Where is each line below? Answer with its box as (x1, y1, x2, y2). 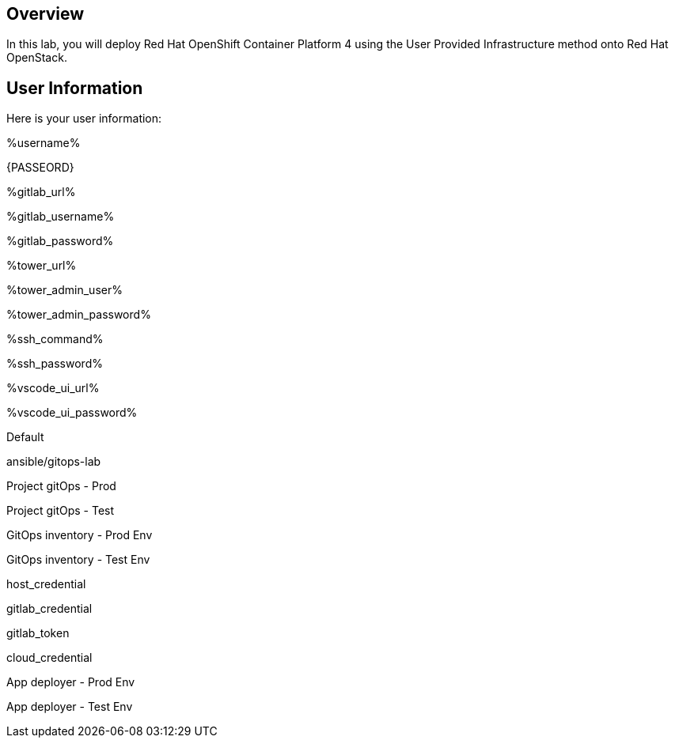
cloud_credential (6, 651, 93, 665)
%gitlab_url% (6, 185, 76, 199)
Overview (6, 4, 85, 24)
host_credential (6, 577, 86, 591)
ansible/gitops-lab (6, 455, 101, 469)
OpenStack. (6, 51, 67, 65)
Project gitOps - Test (6, 504, 115, 518)
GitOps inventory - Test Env (6, 553, 150, 567)
